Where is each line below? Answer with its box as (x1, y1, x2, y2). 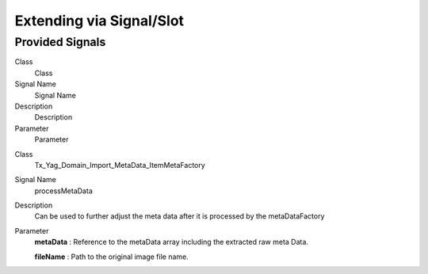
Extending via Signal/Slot (14, 12, 185, 29)
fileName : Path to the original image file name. (34, 252, 189, 261)
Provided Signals (14, 35, 106, 49)
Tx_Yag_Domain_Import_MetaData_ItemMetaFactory (34, 160, 205, 169)
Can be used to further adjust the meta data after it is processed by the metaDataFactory (34, 211, 325, 221)
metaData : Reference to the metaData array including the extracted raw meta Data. (34, 238, 309, 247)
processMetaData (34, 186, 93, 196)
